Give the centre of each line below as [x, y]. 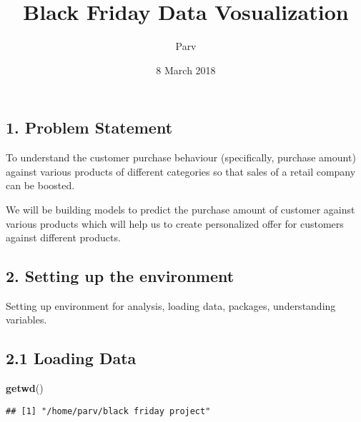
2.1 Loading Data [71, 358]
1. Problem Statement [89, 127]
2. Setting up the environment [120, 276]
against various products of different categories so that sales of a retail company [181, 171]
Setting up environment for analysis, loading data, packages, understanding [171, 305]
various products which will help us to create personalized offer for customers [175, 223]
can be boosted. [40, 185]
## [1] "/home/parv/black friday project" [108, 411]
